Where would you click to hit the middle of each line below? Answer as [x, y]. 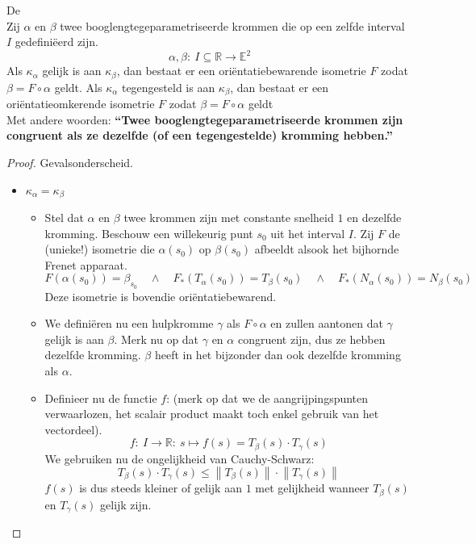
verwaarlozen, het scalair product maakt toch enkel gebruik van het [212, 414]
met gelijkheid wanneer [312, 488]
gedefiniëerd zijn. [56, 42]
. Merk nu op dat [157, 339]
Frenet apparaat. [86, 264]
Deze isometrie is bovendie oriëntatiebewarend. [161, 296]
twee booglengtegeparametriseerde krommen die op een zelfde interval [232, 25]
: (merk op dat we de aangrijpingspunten [267, 398]
